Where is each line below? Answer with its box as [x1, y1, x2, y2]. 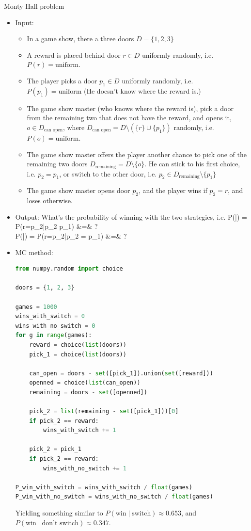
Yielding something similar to [15, 508, 103, 517]
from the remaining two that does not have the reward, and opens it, [27, 113, 232, 123]
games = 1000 [15, 303, 57, 310]
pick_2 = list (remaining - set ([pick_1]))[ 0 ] [29, 408, 179, 415]
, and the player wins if [139, 185, 207, 195]
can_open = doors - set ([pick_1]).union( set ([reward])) [29, 370, 213, 377]
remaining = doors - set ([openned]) [29, 388, 147, 396]
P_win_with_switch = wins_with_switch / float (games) [15, 483, 192, 491]
